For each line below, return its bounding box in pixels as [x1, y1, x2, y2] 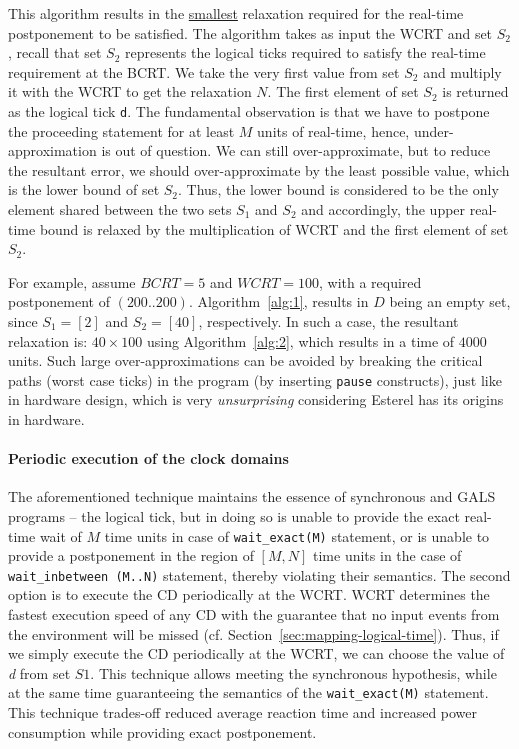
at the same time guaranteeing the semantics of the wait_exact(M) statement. [8, 682, 489, 703]
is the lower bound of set [8, 179, 160, 200]
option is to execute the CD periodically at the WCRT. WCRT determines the [8, 584, 490, 605]
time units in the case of [313, 545, 462, 566]
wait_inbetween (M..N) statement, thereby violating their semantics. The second [8, 564, 511, 585]
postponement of [8, 291, 110, 312]
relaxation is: [8, 330, 88, 351]
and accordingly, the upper [301, 199, 466, 219]
